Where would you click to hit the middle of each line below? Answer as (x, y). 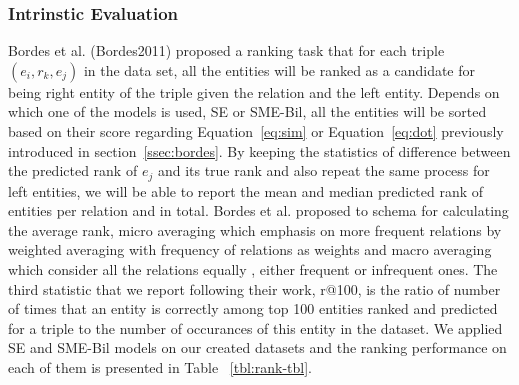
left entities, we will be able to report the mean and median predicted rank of (246, 190)
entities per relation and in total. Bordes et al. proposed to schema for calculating (258, 210)
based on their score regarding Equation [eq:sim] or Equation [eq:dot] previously (256, 131)
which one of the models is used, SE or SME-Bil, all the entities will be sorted (247, 111)
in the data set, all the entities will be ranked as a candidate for (279, 69)
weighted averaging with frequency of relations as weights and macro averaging (250, 249)
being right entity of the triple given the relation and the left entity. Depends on (254, 91)
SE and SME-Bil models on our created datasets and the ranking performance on (257, 347)
